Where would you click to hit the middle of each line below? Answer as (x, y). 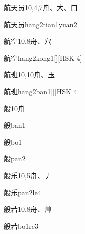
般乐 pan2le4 (23, 192)
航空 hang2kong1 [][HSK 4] (43, 57)
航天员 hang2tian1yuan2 (41, 24)
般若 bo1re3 (21, 226)
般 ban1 (15, 125)
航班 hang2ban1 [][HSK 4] (42, 91)
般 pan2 (15, 159)
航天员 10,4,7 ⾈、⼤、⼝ (41, 7)
